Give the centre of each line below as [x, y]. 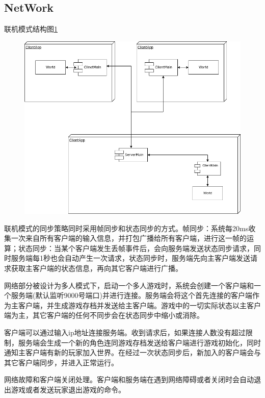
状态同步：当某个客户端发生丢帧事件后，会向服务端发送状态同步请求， [136, 248]
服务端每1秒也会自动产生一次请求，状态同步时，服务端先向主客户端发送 [130, 258]
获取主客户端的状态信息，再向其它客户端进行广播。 [97, 268]
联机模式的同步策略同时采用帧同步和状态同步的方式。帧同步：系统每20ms [126, 228]
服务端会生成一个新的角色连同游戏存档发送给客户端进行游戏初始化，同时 [139, 342]
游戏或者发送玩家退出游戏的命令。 [68, 389]
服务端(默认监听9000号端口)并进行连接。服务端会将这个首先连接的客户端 [131, 295]
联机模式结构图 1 [31, 29]
